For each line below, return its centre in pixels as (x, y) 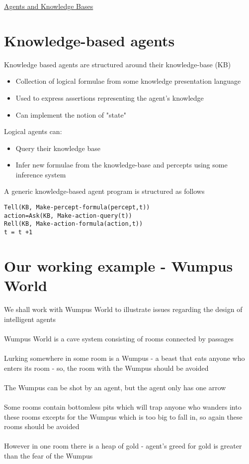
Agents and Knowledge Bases (49, 6)
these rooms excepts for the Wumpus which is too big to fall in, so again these (123, 416)
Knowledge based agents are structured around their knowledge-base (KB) (118, 64)
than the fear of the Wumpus (48, 455)
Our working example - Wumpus (119, 265)
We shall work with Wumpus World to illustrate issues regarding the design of (123, 309)
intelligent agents (30, 319)
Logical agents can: (33, 131)
